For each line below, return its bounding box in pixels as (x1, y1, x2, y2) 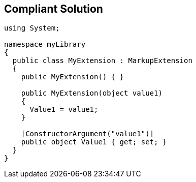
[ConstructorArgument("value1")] (21, 130, 154, 138)
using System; (4, 24, 60, 33)
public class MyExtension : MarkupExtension (12, 56, 192, 65)
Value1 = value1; (29, 105, 99, 114)
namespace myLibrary (4, 40, 86, 49)
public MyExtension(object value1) (21, 89, 162, 98)
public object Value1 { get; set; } (21, 138, 167, 146)
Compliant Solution (4, 3, 103, 15)
